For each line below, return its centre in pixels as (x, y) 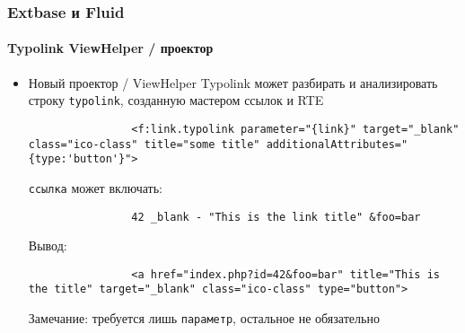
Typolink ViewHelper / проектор (110, 48)
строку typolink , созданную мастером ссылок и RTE (176, 100)
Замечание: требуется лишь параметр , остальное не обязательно (204, 318)
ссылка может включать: (96, 187)
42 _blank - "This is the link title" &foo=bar (276, 217)
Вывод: (48, 245)
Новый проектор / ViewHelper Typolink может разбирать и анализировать (233, 82)
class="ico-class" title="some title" (144, 144)
